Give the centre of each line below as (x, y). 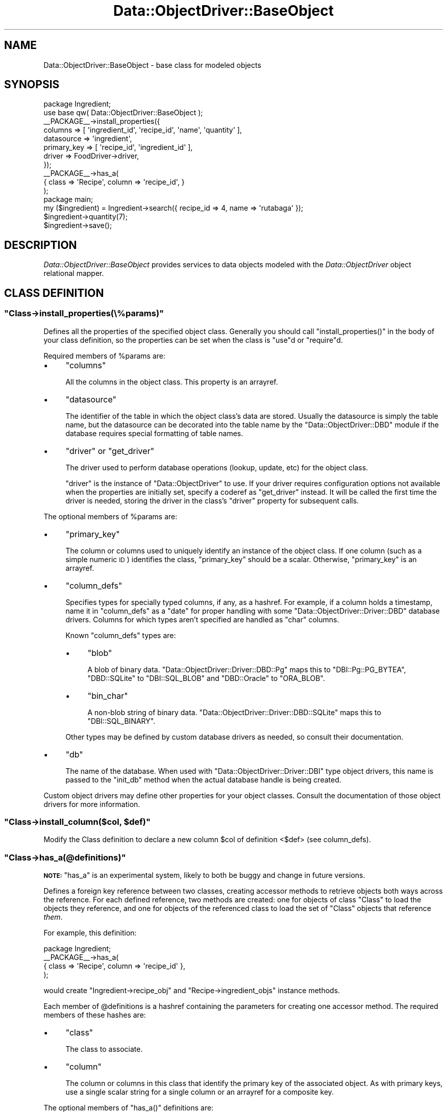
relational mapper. (74, 273)
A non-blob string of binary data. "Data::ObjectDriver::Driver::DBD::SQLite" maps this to (234, 712)
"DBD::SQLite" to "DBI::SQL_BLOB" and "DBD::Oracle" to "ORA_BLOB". (206, 678)
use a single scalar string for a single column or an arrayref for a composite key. (200, 1092)
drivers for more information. (92, 804)
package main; (68, 199)
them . (53, 917)
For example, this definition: (90, 933)
